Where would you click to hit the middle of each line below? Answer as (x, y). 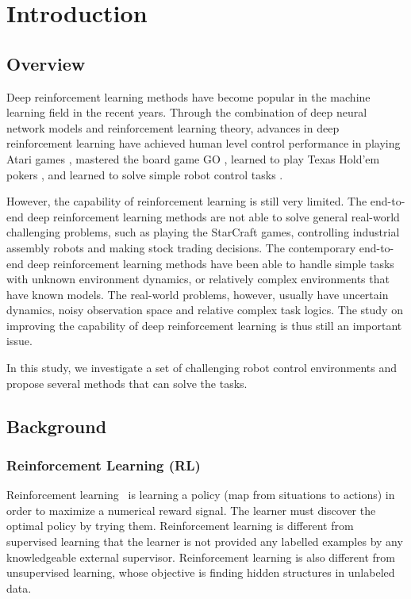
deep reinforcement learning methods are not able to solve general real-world (213, 216)
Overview (46, 63)
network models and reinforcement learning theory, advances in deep (173, 127)
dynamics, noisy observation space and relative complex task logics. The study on (205, 310)
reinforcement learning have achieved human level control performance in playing (204, 143)
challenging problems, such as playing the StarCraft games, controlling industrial (203, 232)
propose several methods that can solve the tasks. (127, 383)
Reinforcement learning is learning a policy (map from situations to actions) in (201, 495)
